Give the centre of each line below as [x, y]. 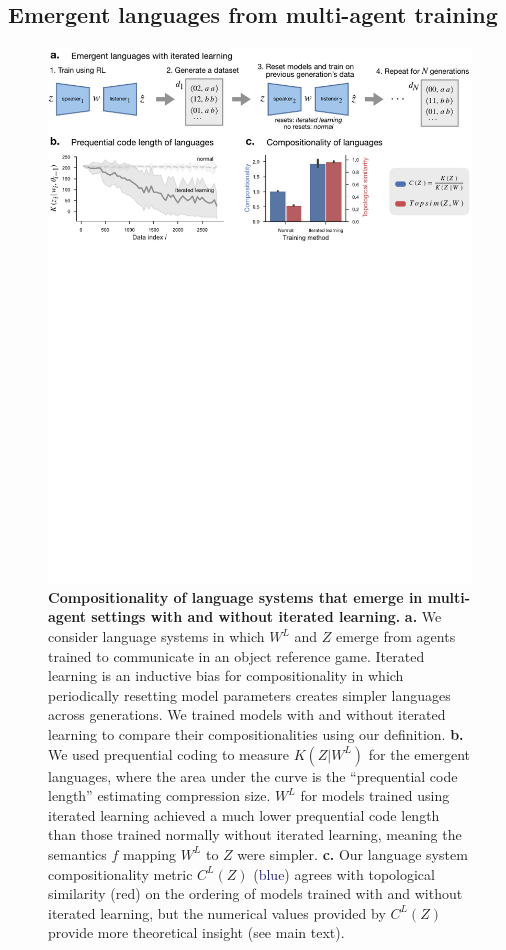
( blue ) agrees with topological [344, 873]
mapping [149, 853]
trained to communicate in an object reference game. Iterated [236, 655]
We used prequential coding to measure [168, 753]
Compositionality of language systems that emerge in [235, 596]
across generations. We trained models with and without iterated [247, 714]
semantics [77, 853]
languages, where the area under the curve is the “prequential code [253, 775]
